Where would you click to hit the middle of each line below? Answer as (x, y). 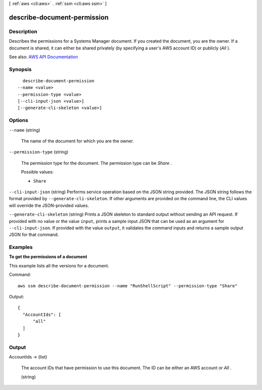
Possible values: (37, 172)
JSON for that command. (34, 234)
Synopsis (20, 69)
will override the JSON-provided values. (49, 205)
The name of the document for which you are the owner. (78, 141)
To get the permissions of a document (48, 257)
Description (23, 31)
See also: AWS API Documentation (43, 57)
